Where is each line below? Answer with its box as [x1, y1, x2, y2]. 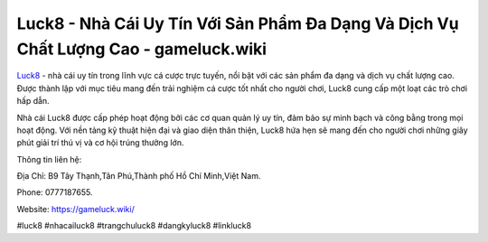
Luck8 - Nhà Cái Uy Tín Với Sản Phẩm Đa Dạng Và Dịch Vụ [16, 14, 460, 33]
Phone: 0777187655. [16, 187, 93, 198]
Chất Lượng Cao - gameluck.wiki [16, 39, 267, 59]
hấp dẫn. [16, 96, 50, 107]
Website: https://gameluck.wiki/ [16, 203, 135, 214]
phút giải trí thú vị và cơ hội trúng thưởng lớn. [16, 137, 184, 148]
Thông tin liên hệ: [16, 154, 82, 164]
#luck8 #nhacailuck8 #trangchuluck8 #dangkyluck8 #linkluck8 [16, 220, 252, 231]
